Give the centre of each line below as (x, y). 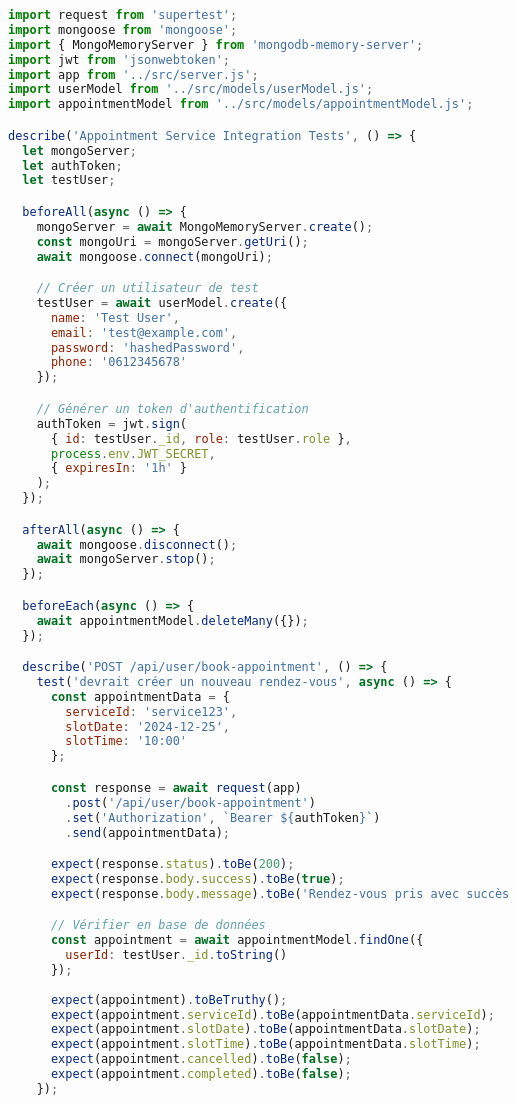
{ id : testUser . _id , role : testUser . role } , (201, 438)
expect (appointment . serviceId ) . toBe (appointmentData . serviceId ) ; (272, 1014)
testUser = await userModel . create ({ (162, 302)
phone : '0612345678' (118, 362)
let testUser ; (69, 180)
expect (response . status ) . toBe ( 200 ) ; (172, 864)
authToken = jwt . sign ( (112, 423)
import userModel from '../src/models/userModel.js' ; (191, 89)
